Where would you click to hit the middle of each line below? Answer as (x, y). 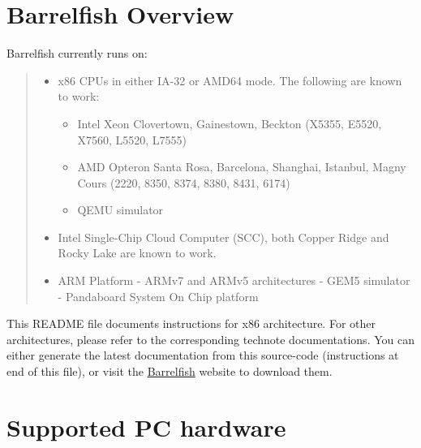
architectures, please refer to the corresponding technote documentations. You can (210, 339)
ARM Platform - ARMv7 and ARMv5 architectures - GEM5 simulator (234, 280)
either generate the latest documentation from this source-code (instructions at (203, 355)
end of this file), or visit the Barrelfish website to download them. (170, 371)
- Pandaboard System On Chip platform (158, 296)
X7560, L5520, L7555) (132, 139)
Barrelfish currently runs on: (77, 53)
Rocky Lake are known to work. (137, 253)
